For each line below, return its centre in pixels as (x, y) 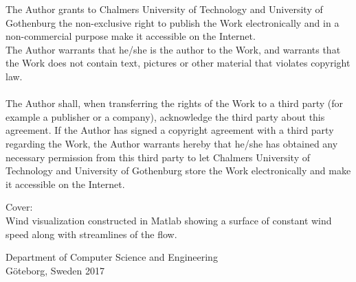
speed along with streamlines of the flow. (91, 234)
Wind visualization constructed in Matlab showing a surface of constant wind (169, 220)
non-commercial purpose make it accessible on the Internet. (131, 36)
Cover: (19, 207)
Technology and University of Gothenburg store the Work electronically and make (178, 171)
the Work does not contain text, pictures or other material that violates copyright (178, 63)
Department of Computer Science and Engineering (112, 257)
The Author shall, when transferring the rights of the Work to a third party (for (175, 103)
